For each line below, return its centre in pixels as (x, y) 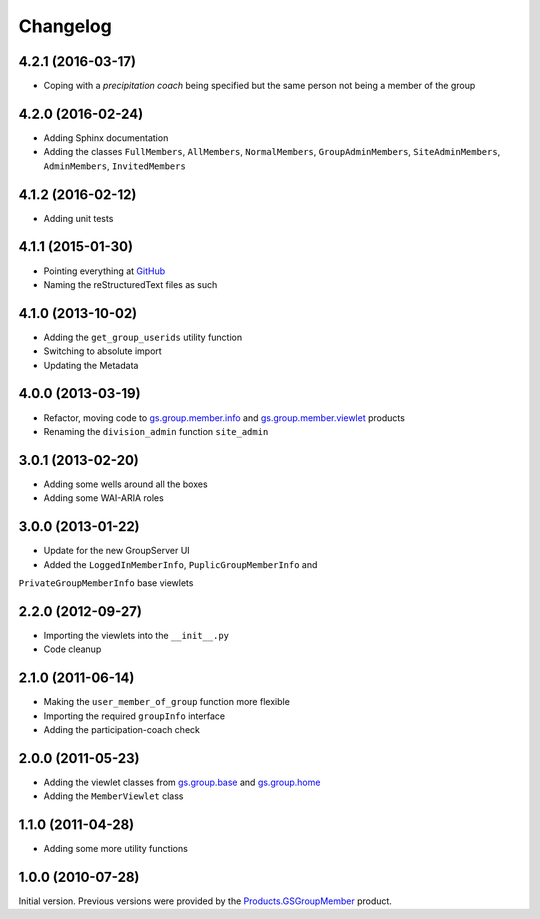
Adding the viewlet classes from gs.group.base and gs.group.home (182, 782)
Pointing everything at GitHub (104, 271)
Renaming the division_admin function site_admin (156, 431)
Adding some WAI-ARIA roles (103, 498)
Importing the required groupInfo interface (134, 716)
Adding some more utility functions (116, 849)
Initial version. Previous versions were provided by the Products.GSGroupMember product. (205, 901)
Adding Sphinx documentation (106, 137)
